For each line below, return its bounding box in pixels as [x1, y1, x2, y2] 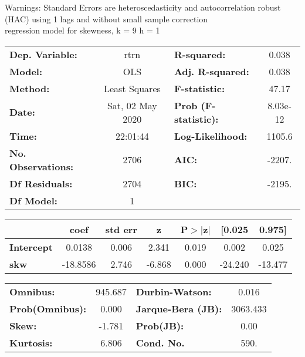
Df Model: [9, 193, 57, 207]
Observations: [9, 159, 74, 173]
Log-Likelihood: [174, 129, 248, 143]
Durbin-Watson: [135, 284, 212, 298]
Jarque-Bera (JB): [135, 301, 222, 315]
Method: [9, 81, 50, 95]
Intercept [9, 240, 53, 254]
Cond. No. [135, 335, 185, 349]
